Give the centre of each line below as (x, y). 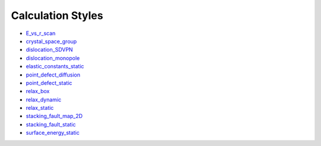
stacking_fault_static (51, 124)
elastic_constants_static (55, 66)
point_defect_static (49, 82)
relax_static (40, 108)
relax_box (38, 91)
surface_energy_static (53, 133)
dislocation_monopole (53, 58)
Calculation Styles (57, 15)
